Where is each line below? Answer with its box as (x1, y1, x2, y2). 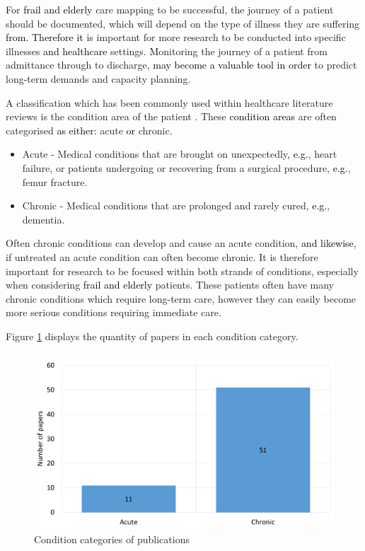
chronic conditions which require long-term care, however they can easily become (6, 291, 357, 306)
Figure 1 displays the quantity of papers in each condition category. (6, 328, 299, 343)
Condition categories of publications (34, 531, 190, 546)
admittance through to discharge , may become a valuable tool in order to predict (6, 57, 357, 72)
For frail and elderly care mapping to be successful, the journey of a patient (6, 2, 334, 16)
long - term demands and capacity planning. (6, 71, 191, 86)
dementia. (22, 211, 65, 226)
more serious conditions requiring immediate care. (6, 305, 221, 320)
